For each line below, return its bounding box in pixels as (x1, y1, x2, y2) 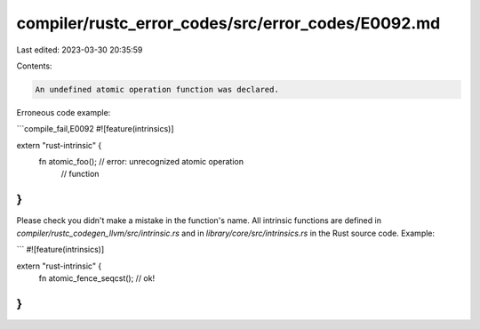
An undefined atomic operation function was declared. (35, 84, 279, 94)
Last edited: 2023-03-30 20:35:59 (16, 44, 143, 55)
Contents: (16, 60, 52, 71)
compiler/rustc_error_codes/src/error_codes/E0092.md (16, 13, 441, 33)
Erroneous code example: (16, 107, 111, 117)
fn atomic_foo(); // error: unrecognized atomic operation (38, 156, 244, 167)
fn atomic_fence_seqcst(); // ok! (38, 272, 156, 284)
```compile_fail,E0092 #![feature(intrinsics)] (16, 124, 174, 134)
